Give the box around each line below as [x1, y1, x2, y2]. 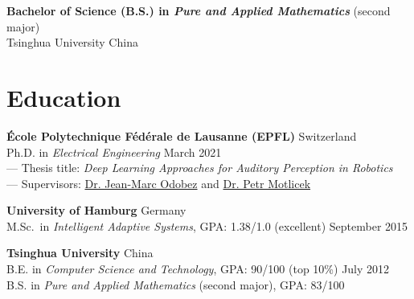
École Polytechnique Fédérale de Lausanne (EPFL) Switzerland [6, 127, 357, 144]
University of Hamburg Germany [6, 202, 187, 219]
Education [6, 80, 121, 113]
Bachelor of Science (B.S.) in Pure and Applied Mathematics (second [6, 2, 391, 18]
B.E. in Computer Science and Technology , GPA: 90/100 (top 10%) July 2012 [6, 260, 390, 277]
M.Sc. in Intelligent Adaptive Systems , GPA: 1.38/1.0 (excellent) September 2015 [6, 217, 408, 234]
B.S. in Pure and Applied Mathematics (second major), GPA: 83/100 [6, 276, 345, 293]
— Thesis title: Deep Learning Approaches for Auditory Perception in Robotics [6, 159, 393, 176]
